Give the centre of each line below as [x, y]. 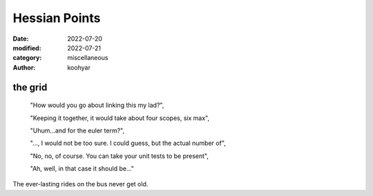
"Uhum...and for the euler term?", [77, 130]
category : [27, 58]
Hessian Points [57, 18]
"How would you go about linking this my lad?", [97, 105]
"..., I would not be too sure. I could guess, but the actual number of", [128, 143]
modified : [27, 48]
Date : [21, 39]
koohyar [79, 67]
